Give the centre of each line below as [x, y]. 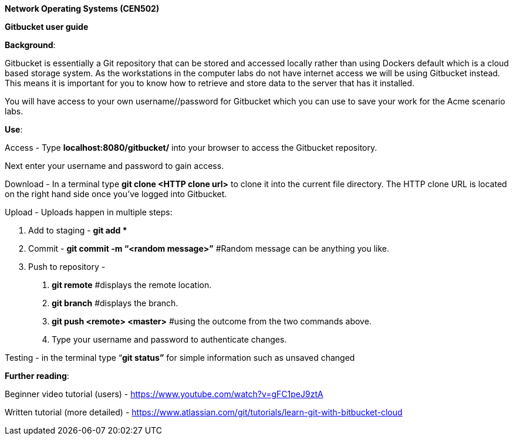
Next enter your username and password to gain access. [114, 166]
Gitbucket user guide [47, 27]
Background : [30, 45]
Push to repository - [67, 267]
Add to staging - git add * [78, 230]
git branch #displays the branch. [115, 303]
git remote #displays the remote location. [132, 285]
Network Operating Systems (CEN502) [82, 9]
